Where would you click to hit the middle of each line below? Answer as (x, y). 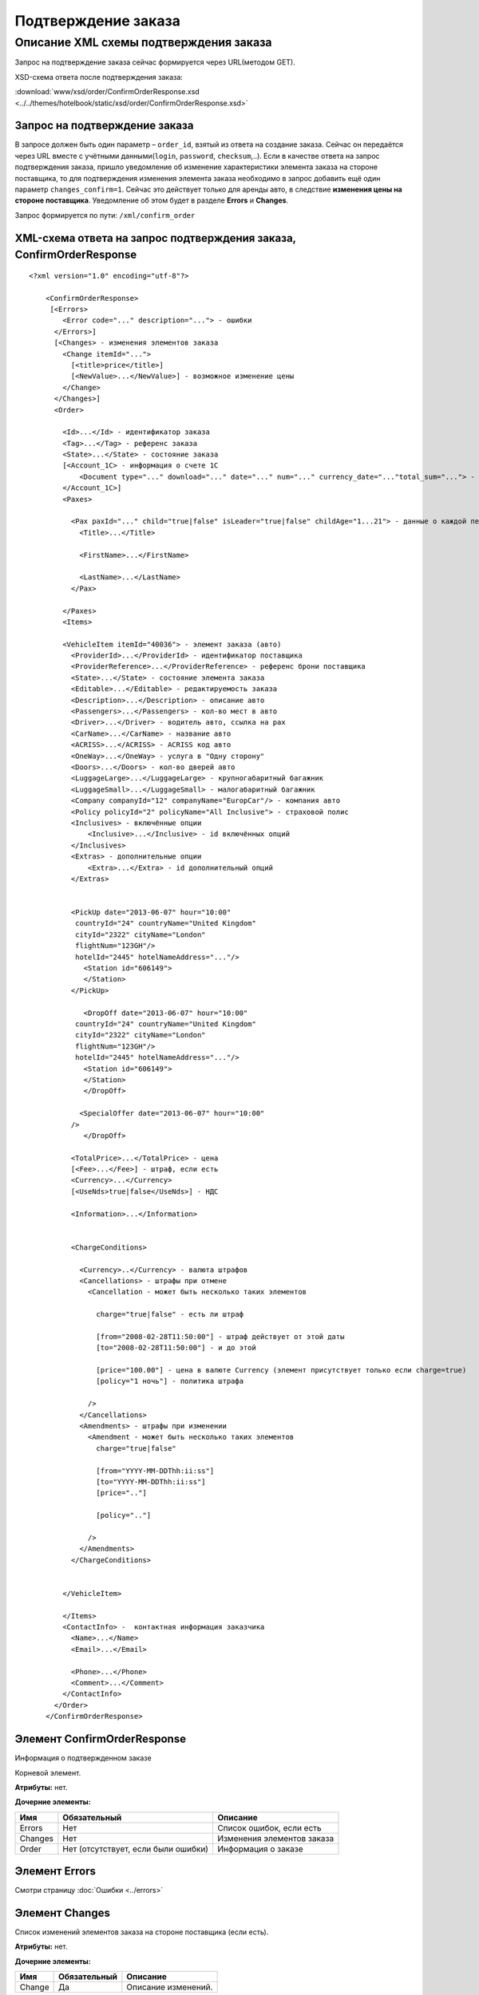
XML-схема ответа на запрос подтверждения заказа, (155, 238)
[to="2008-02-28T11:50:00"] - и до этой (176, 1348)
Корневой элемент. (48, 1772)
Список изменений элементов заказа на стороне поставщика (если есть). (142, 1932)
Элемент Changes (63, 1913)
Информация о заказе (260, 1849)
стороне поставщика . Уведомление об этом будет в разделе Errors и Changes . (152, 200)
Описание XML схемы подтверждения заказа (143, 42)
